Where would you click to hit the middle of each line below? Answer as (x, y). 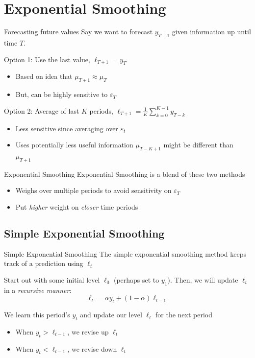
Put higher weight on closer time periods (77, 206)
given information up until (211, 32)
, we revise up (88, 331)
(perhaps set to (136, 279)
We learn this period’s (37, 315)
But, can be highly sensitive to (62, 94)
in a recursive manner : (38, 290)
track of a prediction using (44, 263)
